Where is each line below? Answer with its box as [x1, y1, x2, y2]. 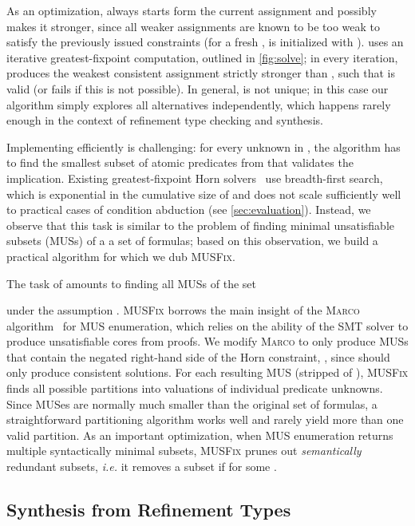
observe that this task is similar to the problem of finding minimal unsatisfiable [6, 216, 395, 233]
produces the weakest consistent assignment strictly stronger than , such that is [6, 65, 395, 81]
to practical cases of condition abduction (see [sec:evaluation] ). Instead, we [6, 201, 371, 218]
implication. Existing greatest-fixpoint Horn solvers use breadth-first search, [6, 169, 383, 186]
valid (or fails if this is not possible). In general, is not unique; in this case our [6, 80, 389, 97]
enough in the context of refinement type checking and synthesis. [6, 112, 323, 129]
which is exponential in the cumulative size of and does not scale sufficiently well [6, 185, 401, 202]
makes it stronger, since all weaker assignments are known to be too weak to [6, 18, 380, 34]
